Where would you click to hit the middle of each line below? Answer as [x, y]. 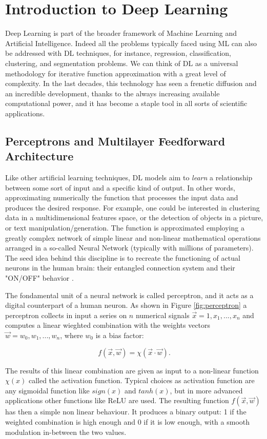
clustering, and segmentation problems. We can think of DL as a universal [122, 63]
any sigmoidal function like [47, 390]
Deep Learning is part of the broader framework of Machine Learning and [121, 33]
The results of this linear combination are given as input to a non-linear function [132, 370]
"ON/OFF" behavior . [39, 278]
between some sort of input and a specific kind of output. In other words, [120, 187]
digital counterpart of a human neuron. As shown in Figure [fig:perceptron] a [126, 305]
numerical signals [162, 315]
